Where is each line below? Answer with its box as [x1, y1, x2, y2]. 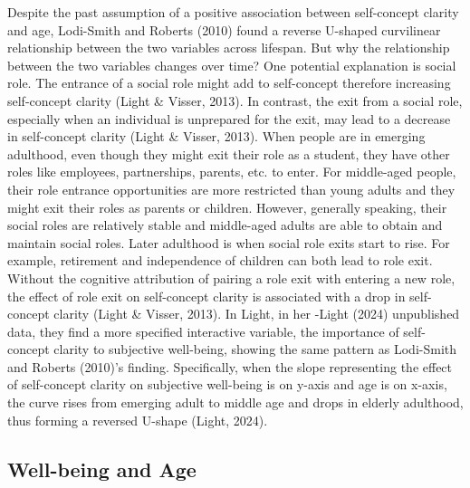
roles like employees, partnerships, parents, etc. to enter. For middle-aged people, [7, 162, 456, 181]
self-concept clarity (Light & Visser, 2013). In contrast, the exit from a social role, [7, 91, 463, 110]
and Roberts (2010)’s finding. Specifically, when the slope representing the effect [7, 357, 453, 376]
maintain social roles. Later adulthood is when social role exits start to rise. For [7, 233, 450, 252]
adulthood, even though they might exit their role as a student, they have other [7, 144, 450, 163]
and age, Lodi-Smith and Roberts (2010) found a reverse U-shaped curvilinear [7, 20, 441, 39]
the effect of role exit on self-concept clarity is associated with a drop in [7, 286, 406, 305]
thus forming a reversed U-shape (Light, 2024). [7, 410, 268, 429]
